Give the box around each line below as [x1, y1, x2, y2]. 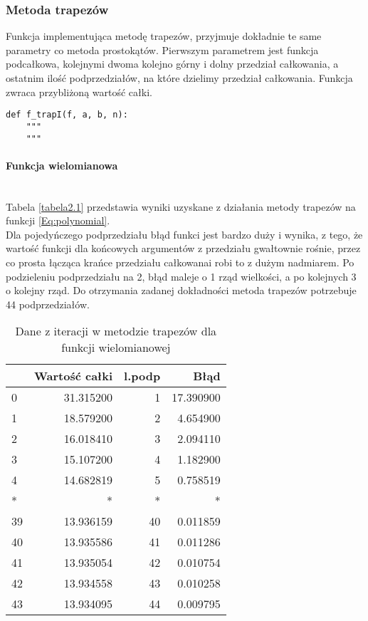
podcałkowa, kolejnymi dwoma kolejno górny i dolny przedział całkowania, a [6, 56, 339, 71]
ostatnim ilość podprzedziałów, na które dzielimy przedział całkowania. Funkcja [6, 71, 353, 85]
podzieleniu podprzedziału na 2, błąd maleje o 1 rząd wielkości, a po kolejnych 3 [6, 268, 357, 283]
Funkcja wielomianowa [6, 157, 118, 172]
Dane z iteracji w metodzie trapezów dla [15, 323, 217, 340]
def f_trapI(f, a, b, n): [6, 110, 128, 120]
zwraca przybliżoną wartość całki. [6, 84, 152, 99]
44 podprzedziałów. [6, 296, 90, 311]
